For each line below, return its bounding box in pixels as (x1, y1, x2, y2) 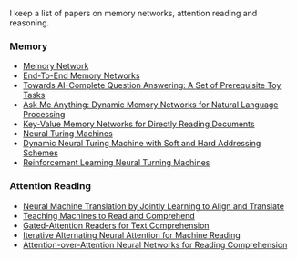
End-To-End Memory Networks (22, 70, 140, 81)
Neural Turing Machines (22, 128, 114, 139)
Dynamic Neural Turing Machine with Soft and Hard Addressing (22, 138, 261, 149)
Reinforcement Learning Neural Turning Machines (22, 157, 210, 168)
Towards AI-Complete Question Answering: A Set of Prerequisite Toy (22, 80, 282, 91)
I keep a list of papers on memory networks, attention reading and (9, 8, 258, 18)
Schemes (22, 147, 59, 158)
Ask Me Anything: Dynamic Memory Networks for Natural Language (22, 99, 279, 110)
